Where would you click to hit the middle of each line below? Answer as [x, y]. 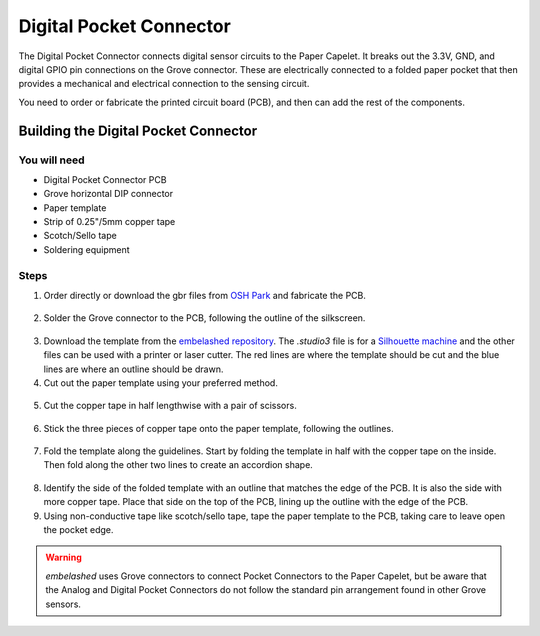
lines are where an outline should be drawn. [133, 369]
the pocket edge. [78, 530]
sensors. [63, 604]
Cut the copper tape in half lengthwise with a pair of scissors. [170, 406]
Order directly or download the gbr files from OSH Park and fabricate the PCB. [205, 295]
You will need [51, 160]
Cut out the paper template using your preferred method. [161, 382]
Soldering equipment [86, 249]
